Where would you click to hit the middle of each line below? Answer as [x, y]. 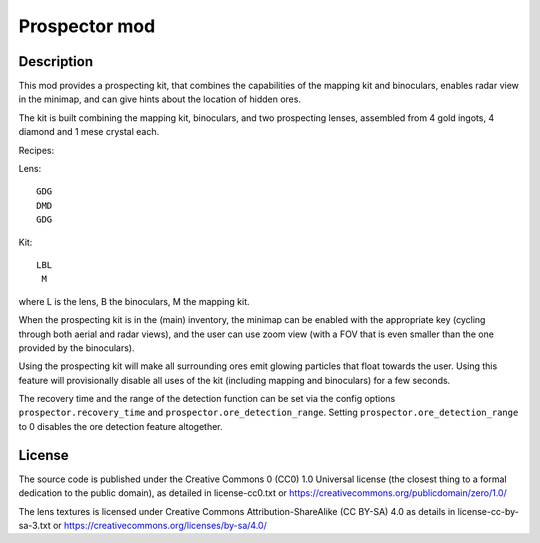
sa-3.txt [34, 525]
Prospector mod [87, 26]
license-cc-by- [488, 511]
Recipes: [36, 150]
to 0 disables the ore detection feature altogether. [121, 426]
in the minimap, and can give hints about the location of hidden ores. [160, 99]
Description [56, 61]
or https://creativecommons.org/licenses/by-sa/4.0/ [159, 525]
